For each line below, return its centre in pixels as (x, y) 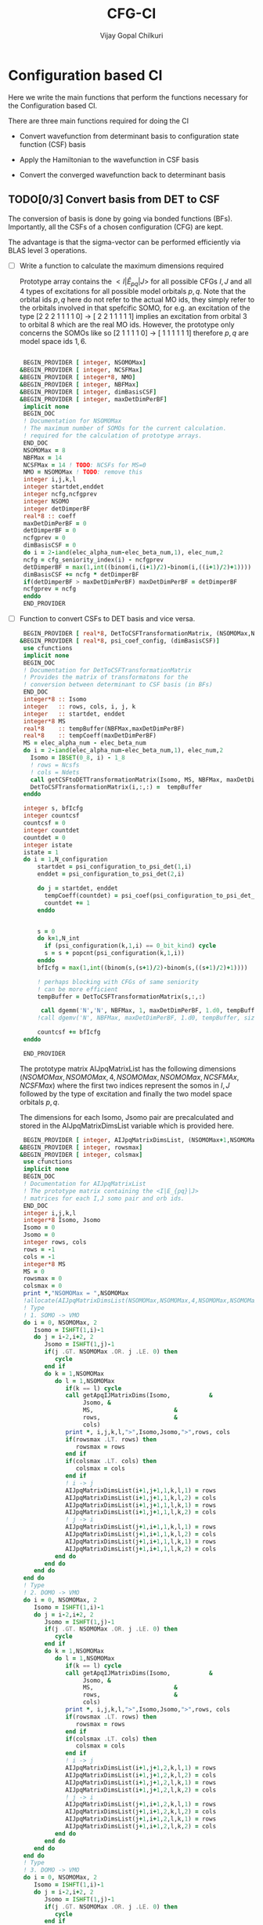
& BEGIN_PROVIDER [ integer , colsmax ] (81, 1155)
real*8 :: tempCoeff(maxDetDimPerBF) (90, 736)
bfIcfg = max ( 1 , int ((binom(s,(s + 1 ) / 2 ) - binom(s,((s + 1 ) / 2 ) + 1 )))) (142, 968)
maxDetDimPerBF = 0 (55, 523)
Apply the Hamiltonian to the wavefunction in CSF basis (109, 159)
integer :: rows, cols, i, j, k (79, 706)
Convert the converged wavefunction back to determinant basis (122, 174)
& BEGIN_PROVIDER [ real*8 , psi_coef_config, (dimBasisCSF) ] (119, 641)
